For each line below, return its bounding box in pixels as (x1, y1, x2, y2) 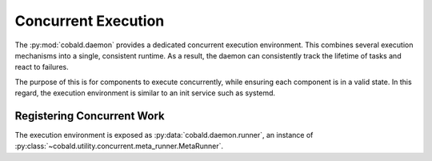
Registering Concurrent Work (14, 109, 166, 123)
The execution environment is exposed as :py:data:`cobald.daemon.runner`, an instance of (14, 131, 314, 140)
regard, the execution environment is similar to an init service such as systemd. (14, 88, 276, 98)
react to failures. (14, 62, 69, 72)
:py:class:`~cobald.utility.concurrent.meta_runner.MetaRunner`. (14, 141, 224, 151)
